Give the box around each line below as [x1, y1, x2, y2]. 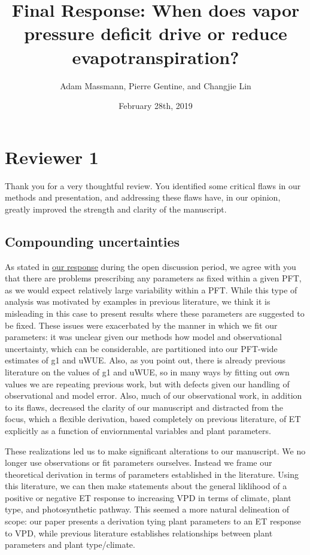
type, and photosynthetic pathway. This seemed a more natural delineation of [5, 503, 290, 515]
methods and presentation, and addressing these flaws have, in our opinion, [5, 191, 281, 204]
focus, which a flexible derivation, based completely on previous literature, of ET [5, 413, 301, 425]
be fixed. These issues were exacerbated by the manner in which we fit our [5, 319, 278, 331]
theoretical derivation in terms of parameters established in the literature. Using [5, 468, 299, 480]
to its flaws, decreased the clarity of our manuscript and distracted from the [5, 401, 283, 413]
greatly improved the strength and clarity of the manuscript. [5, 202, 227, 215]
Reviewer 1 [5, 144, 99, 169]
